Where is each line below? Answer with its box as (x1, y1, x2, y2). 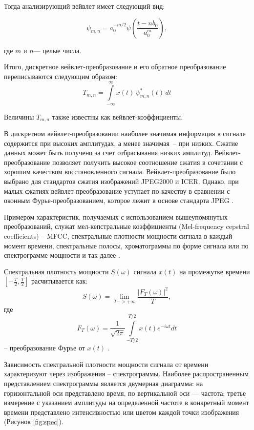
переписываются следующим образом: (4, 71, 117, 81)
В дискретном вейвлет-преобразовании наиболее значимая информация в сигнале (4, 128, 246, 139)
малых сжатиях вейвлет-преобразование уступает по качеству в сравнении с (4, 185, 230, 196)
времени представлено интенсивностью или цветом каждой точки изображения (4, 407, 239, 417)
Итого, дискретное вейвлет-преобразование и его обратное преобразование (4, 61, 226, 72)
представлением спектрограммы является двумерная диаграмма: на (4, 378, 203, 389)
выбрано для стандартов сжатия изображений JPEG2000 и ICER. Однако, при (4, 176, 239, 186)
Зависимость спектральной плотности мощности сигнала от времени (4, 359, 209, 369)
